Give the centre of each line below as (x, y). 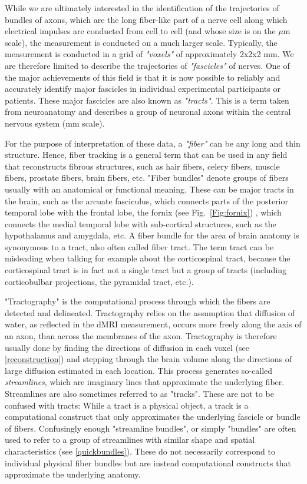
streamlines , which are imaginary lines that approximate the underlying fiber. (145, 382)
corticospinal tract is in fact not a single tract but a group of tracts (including (146, 270)
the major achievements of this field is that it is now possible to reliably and (143, 77)
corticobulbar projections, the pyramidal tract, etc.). (99, 281)
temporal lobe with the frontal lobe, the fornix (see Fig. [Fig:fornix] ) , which (143, 212)
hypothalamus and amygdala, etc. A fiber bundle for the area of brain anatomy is (152, 235)
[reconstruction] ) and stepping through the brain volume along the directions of (148, 359)
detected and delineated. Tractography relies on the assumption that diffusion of (150, 312)
